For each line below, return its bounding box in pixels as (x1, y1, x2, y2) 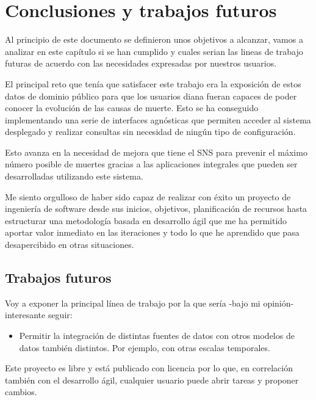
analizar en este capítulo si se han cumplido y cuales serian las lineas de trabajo (5, 45, 303, 57)
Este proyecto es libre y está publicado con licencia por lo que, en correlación (5, 362, 293, 374)
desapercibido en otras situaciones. (5, 238, 134, 251)
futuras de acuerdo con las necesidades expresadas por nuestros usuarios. (5, 57, 277, 70)
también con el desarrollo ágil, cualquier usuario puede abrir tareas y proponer (5, 373, 299, 386)
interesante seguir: (5, 308, 73, 321)
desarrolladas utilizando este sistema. (5, 170, 143, 183)
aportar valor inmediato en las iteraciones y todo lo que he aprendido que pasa (5, 226, 300, 239)
